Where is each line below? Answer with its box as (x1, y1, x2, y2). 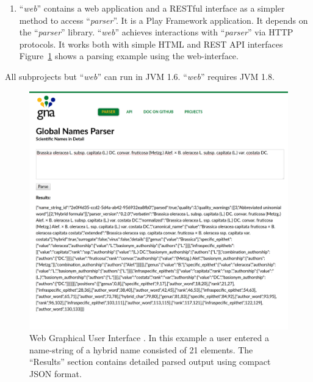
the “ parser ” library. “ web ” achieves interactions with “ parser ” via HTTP (19, 26, 293, 38)
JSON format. (29, 367, 82, 380)
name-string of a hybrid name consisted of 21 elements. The (29, 343, 253, 356)
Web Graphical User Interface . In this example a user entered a (29, 331, 269, 344)
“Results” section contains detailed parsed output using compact (29, 355, 271, 368)
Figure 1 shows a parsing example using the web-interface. (19, 49, 239, 62)
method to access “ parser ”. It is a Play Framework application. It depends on (19, 13, 308, 26)
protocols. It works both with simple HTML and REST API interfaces (19, 37, 283, 50)
